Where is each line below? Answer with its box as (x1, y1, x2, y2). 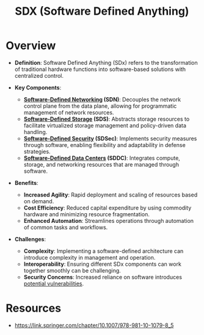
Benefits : (14, 179, 38, 186)
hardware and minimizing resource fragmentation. (23, 210, 150, 218)
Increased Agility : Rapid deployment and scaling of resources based (23, 191, 198, 198)
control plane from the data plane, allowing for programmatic (23, 102, 177, 110)
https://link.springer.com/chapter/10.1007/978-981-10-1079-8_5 (14, 322, 174, 329)
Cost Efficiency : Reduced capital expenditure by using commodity (23, 204, 192, 211)
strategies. (23, 148, 51, 155)
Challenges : (14, 235, 46, 243)
